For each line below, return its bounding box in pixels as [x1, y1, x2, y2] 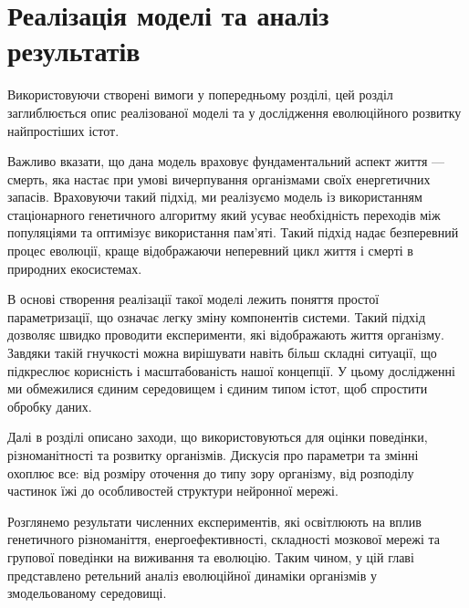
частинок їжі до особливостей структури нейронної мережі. [7, 481, 339, 500]
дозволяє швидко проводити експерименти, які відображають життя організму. [7, 325, 444, 344]
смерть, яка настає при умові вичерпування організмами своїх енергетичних [7, 169, 431, 188]
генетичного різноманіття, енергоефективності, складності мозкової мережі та [7, 529, 440, 549]
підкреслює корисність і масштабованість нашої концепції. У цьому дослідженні [7, 361, 455, 380]
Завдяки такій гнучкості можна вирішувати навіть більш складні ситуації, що [7, 343, 437, 362]
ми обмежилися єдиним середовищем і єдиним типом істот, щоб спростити [7, 379, 428, 398]
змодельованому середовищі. [7, 583, 167, 603]
